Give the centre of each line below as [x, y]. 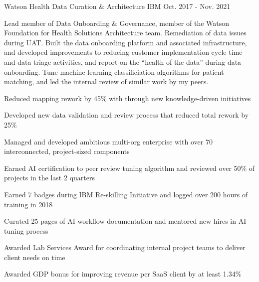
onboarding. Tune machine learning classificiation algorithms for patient [114, 71]
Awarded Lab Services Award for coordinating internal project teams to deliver [125, 247]
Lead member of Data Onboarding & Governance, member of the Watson [117, 23]
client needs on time [35, 257]
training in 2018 [28, 204]
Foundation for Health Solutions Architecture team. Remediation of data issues [125, 33]
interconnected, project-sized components [67, 151]
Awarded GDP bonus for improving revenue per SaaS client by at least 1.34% [123, 274]
